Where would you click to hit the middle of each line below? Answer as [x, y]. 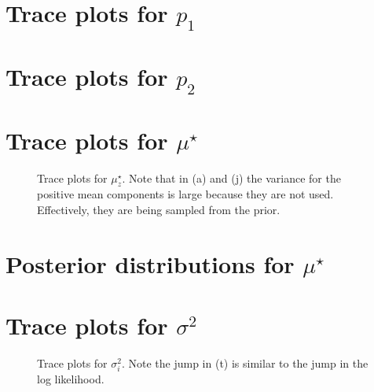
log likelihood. [71, 379]
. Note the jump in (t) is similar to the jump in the [245, 363]
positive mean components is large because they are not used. [185, 194]
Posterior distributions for [150, 263]
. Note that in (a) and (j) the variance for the [231, 178]
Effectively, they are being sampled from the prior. [159, 210]
